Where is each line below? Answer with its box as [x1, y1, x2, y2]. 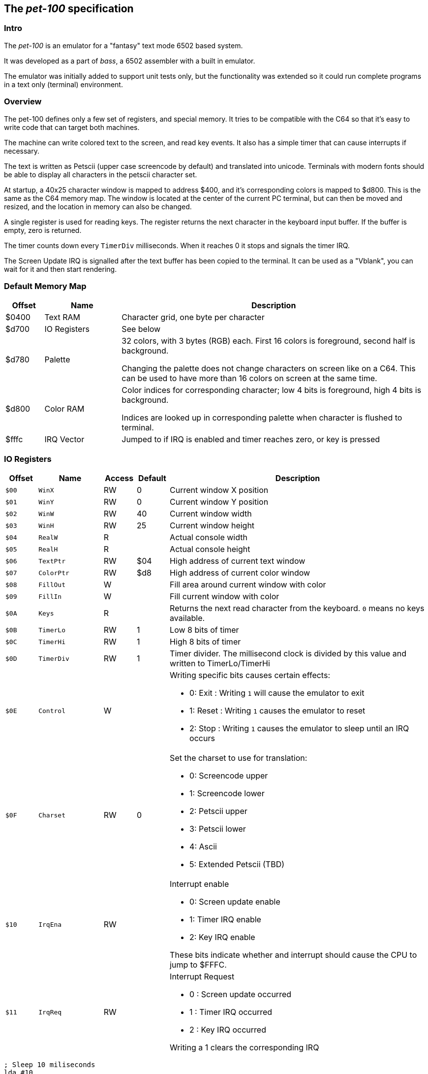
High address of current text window [170, 556, 306, 566]
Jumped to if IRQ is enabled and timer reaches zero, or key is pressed [122, 434, 380, 445]
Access [105, 473, 134, 484]
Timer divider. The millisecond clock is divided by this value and [170, 649, 406, 659]
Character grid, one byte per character [122, 312, 265, 323]
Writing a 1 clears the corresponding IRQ [170, 1042, 319, 1053]
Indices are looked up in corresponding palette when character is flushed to [122, 413, 402, 423]
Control [38, 707, 66, 715]
